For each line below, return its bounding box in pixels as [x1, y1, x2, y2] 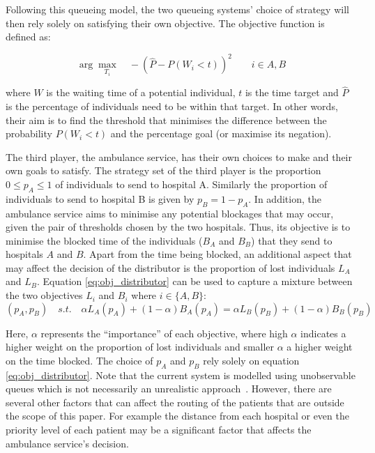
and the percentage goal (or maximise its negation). [110, 126, 332, 141]
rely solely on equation [203, 353, 300, 367]
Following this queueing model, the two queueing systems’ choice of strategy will [6, 2, 349, 16]
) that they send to [251, 233, 332, 247]
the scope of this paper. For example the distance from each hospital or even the [6, 408, 349, 423]
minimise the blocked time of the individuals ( [6, 233, 203, 247]
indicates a [300, 325, 346, 340]
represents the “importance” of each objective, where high [40, 325, 288, 340]
